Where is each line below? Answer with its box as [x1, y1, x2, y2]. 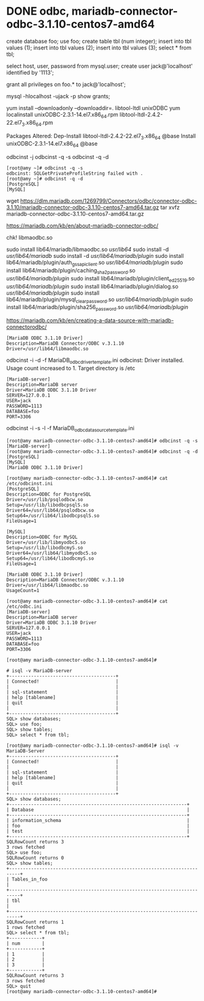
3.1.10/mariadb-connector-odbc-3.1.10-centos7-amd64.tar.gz [6, 204, 159, 211]
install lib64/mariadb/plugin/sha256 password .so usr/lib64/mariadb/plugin [6, 304, 189, 312]
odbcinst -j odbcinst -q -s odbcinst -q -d [6, 153, 109, 161]
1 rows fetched [6, 924, 45, 930]
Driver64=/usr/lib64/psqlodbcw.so [6, 507, 95, 513]
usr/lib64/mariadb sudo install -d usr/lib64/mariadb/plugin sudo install [6, 252, 184, 260]
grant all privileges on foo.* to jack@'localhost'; [6, 81, 126, 88]
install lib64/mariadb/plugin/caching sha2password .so [6, 266, 136, 276]
